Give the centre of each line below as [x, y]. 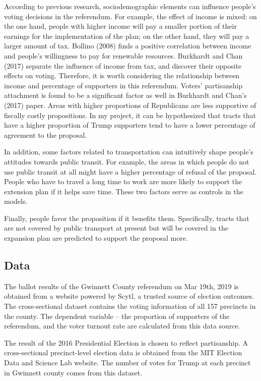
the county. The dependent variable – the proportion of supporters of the [117, 316]
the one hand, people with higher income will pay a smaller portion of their [120, 26]
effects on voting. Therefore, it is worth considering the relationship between [122, 75]
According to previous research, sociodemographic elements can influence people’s [130, 6]
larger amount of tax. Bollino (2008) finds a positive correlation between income [128, 46]
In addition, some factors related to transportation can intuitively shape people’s [129, 152]
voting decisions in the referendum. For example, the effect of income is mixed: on [130, 16]
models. [16, 201]
